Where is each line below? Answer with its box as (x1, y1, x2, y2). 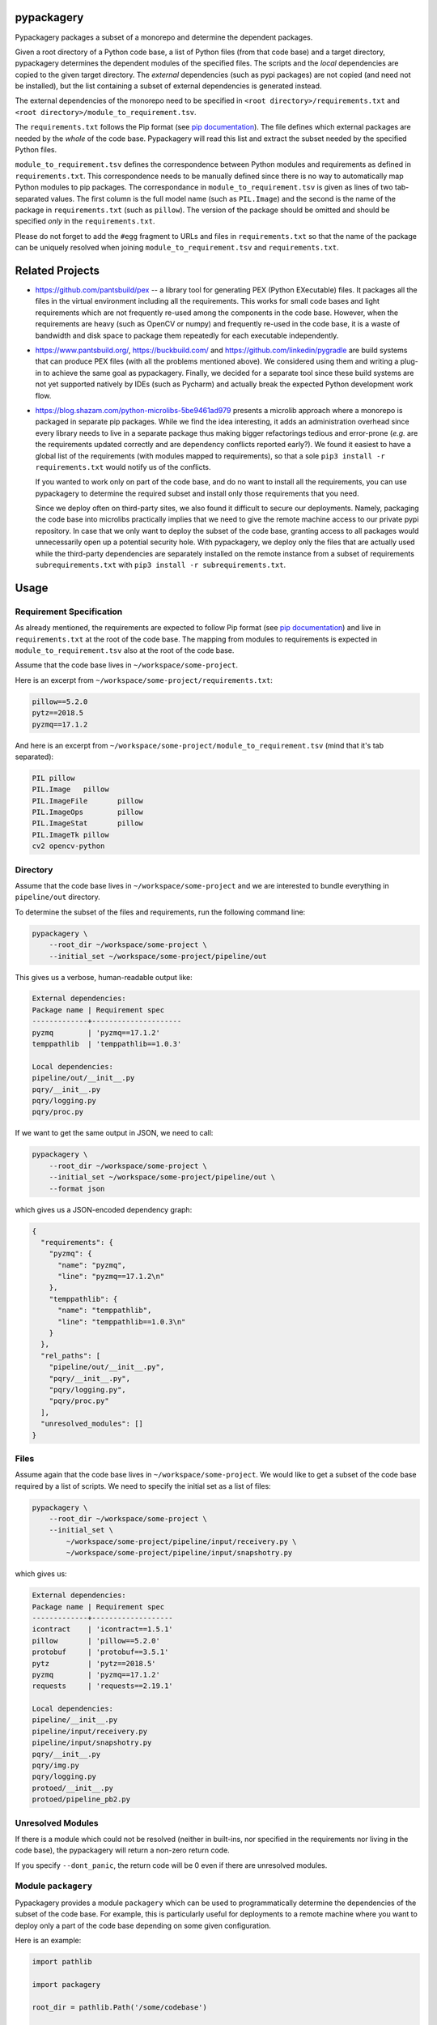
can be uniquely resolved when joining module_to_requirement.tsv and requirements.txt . (15, 243, 339, 253)
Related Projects (15, 263, 100, 277)
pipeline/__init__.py (32, 1716, 118, 1724)
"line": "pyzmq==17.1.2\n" (57, 1272, 165, 1281)
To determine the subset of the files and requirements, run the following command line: (15, 907, 306, 917)
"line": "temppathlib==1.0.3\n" (57, 1317, 186, 1326)
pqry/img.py (32, 1761, 80, 1770)
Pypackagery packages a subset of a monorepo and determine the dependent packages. (15, 32, 313, 42)
